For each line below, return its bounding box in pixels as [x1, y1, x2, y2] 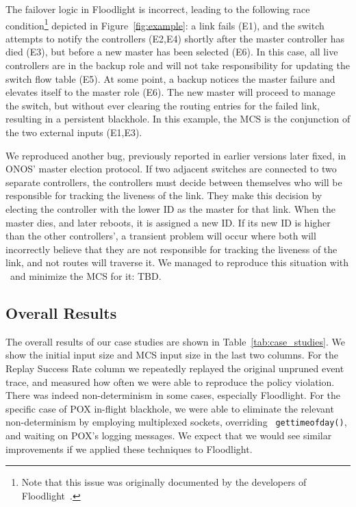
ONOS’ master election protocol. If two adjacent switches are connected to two [5, 161, 337, 176]
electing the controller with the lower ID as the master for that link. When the [5, 201, 335, 216]
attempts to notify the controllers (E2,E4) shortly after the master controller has [5, 31, 344, 45]
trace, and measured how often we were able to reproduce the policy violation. [5, 374, 335, 389]
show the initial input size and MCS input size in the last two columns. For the [5, 348, 338, 362]
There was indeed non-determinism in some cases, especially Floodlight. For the [5, 388, 340, 402]
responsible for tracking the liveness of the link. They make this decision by [5, 188, 322, 203]
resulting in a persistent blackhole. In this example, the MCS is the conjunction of [5, 112, 351, 126]
